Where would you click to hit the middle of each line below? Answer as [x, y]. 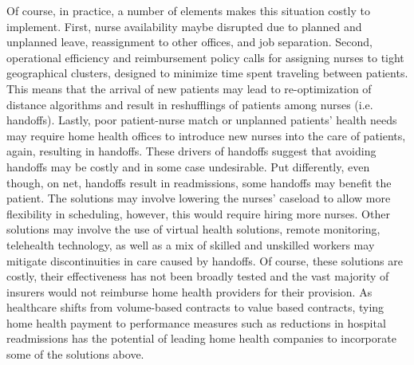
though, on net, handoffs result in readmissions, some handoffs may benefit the [199, 182]
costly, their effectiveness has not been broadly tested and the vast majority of [198, 276]
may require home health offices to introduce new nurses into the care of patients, [206, 135]
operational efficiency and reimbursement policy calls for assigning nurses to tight [205, 57]
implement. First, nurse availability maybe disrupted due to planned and [184, 26]
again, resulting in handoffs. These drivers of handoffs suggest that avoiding [191, 151]
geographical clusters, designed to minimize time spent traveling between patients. [207, 73]
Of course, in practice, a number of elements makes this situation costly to [188, 10]
